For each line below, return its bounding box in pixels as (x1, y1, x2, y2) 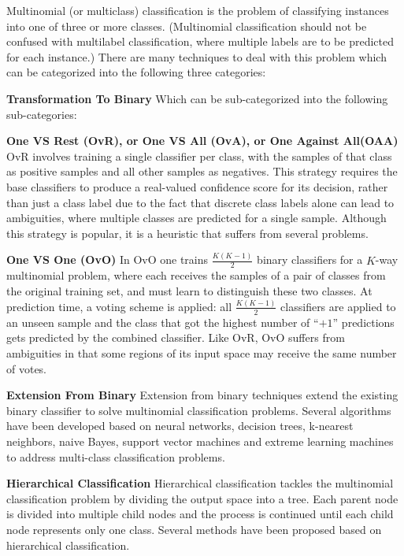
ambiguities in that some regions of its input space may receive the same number (6, 344, 397, 361)
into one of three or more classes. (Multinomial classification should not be (6, 17, 367, 34)
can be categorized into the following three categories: (6, 64, 266, 80)
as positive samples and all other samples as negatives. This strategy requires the (6, 163, 398, 180)
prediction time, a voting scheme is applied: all (6, 298, 232, 314)
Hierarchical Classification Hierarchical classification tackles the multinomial (6, 475, 394, 491)
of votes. (6, 360, 47, 376)
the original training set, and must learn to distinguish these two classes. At (6, 283, 372, 299)
